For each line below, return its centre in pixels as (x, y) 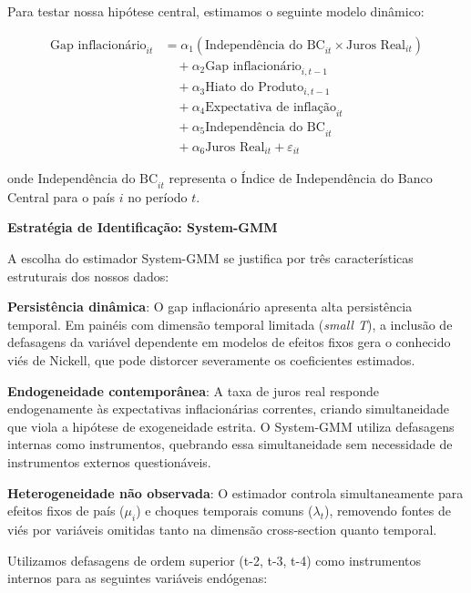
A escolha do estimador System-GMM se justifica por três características (210, 258)
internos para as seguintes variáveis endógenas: (138, 578)
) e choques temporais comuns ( (225, 511)
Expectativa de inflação (271, 107)
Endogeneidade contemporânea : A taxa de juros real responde (194, 390)
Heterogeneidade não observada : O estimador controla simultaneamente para (235, 492)
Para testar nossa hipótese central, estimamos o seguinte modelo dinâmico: (216, 11)
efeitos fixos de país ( (66, 511)
